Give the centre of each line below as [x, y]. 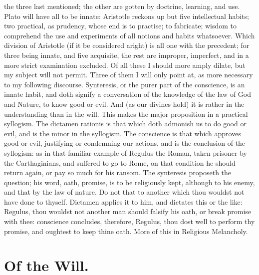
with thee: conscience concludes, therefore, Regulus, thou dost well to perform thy [129, 221]
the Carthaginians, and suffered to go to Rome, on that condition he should [120, 162]
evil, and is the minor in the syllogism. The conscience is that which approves [123, 133]
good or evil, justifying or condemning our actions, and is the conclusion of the [125, 143]
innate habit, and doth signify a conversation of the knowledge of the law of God [128, 94]
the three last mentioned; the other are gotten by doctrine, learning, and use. [122, 6]
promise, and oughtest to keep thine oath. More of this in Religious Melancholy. [126, 231]
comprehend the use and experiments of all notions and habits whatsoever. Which [129, 35]
